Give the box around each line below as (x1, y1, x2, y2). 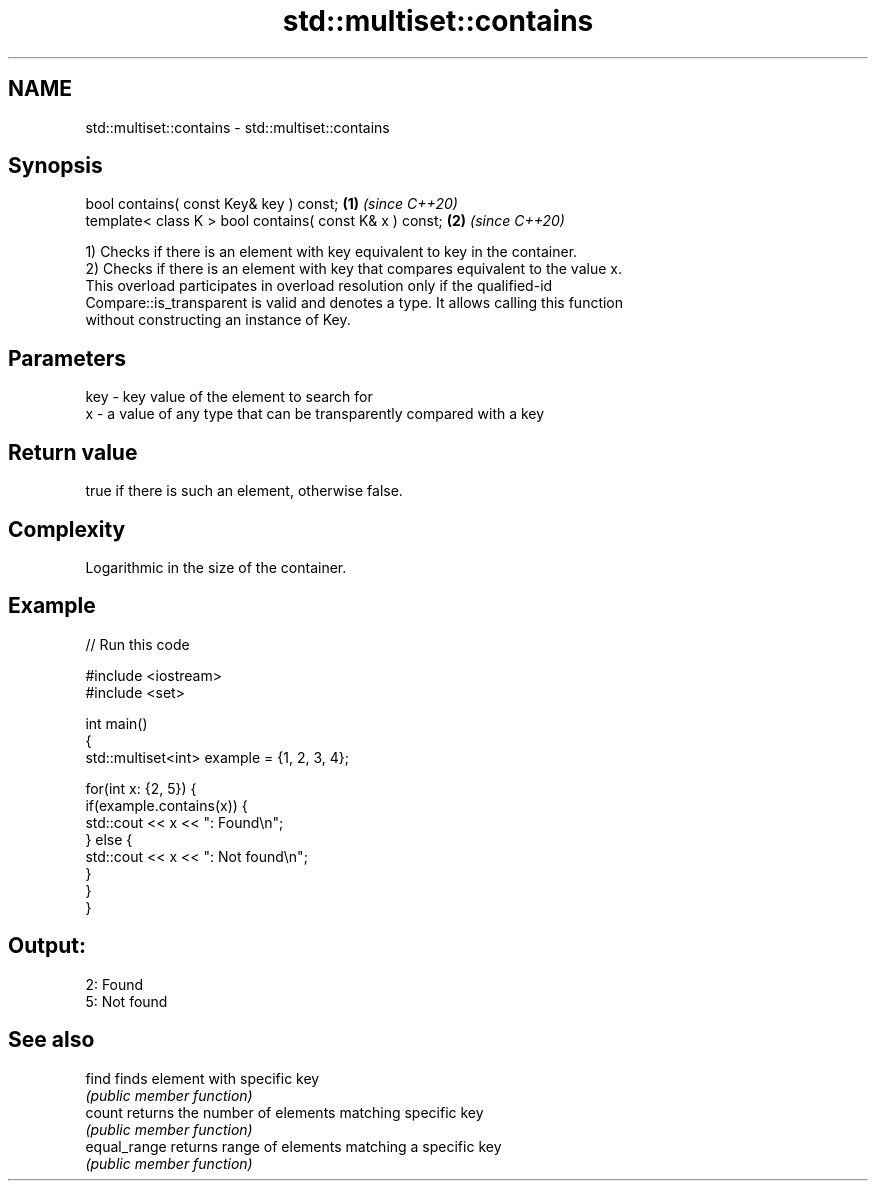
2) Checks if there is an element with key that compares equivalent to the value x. (85, 260, 622, 278)
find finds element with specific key (85, 1069, 320, 1087)
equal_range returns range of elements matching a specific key (85, 1137, 502, 1155)
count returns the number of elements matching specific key (85, 1103, 484, 1121)
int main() (85, 714, 148, 732)
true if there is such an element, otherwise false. (85, 482, 403, 500)
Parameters (8, 345, 126, 371)
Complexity (8, 516, 126, 542)
